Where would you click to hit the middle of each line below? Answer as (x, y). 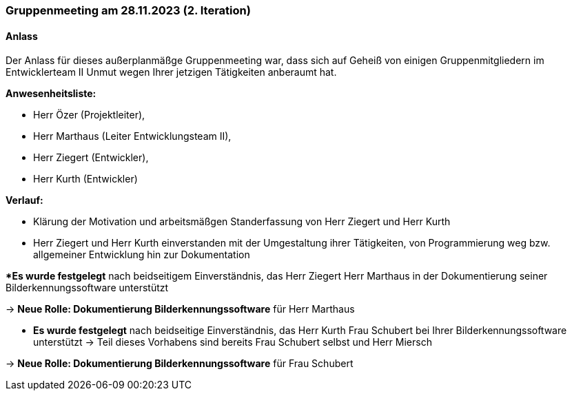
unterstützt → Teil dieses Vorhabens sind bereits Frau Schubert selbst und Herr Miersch (233, 342)
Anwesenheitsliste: (51, 94)
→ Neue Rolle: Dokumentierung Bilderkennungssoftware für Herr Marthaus (180, 309)
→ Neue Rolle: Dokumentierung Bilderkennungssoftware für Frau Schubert (180, 364)
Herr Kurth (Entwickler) (85, 179)
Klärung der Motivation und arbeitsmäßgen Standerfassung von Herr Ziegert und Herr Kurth (242, 222)
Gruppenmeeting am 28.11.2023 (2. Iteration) (128, 10)
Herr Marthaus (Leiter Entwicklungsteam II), (132, 136)
